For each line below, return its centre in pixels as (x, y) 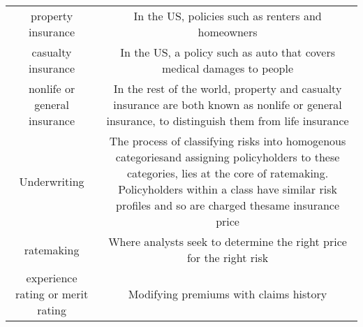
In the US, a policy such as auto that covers (228, 52)
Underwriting (52, 181)
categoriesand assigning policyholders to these (228, 157)
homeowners (228, 32)
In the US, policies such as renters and (228, 16)
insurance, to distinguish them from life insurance (228, 121)
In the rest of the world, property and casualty (228, 88)
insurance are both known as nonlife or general (228, 104)
